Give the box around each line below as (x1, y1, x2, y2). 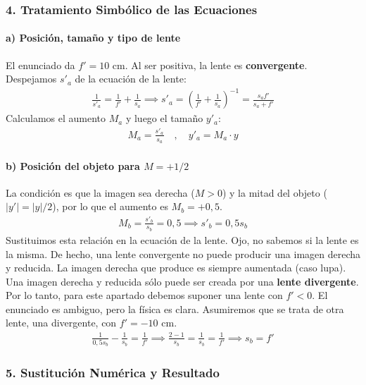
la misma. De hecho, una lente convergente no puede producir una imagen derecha (6, 246, 361, 261)
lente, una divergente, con (6, 315, 117, 330)
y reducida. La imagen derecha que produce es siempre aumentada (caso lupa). (6, 260, 346, 275)
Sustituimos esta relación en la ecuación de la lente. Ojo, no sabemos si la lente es (6, 232, 359, 247)
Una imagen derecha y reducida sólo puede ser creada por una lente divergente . (6, 274, 359, 288)
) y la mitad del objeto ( (222, 185, 327, 200)
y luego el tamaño (125, 111, 203, 126)
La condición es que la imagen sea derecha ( (6, 185, 195, 200)
